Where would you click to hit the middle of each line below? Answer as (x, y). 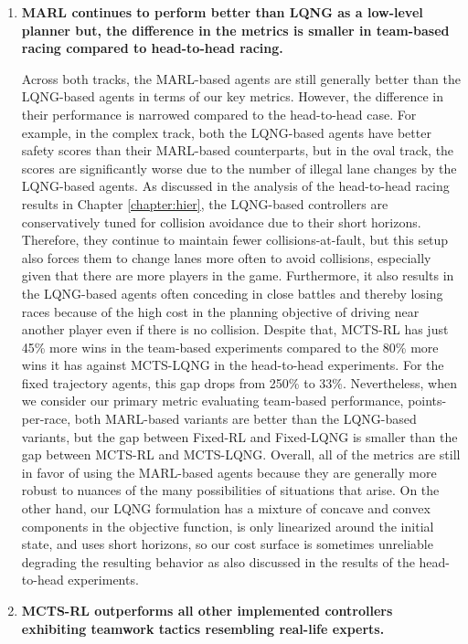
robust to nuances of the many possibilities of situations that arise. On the (230, 490)
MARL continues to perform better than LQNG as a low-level (222, 12)
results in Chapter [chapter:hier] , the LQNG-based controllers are (205, 203)
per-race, (46, 419)
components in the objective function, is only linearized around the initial (228, 526)
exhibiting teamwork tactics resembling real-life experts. (203, 628)
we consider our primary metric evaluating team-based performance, (213, 401)
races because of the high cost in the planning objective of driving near (220, 311)
